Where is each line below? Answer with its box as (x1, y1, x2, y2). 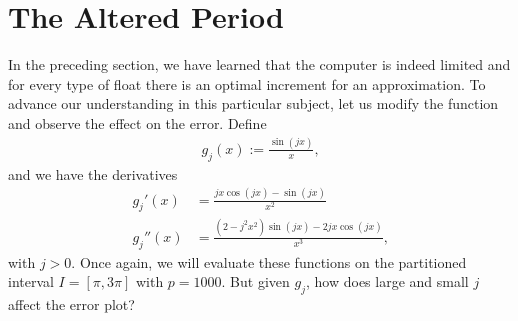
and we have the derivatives (8, 163, 178, 184)
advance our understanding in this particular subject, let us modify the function (8, 93, 499, 114)
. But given (221, 271, 290, 292)
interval (8, 271, 54, 292)
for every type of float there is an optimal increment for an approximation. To (8, 73, 486, 94)
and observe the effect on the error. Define (8, 112, 267, 133)
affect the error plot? (8, 293, 135, 314)
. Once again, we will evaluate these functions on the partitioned (71, 251, 467, 272)
